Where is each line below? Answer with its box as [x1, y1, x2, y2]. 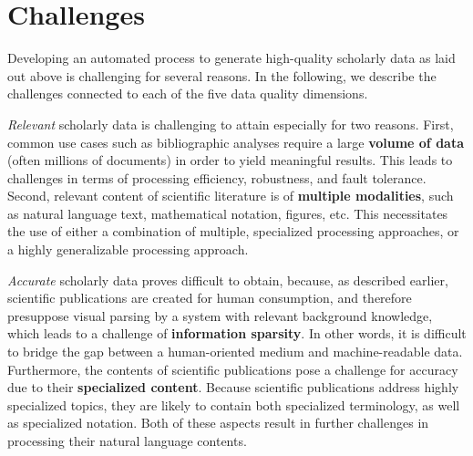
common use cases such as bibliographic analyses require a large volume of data [7, 132, 465, 151]
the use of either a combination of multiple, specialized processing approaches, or [7, 222, 459, 241]
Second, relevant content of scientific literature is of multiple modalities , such [7, 186, 454, 205]
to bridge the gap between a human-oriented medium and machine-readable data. [7, 342, 463, 361]
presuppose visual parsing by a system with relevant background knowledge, [7, 306, 433, 325]
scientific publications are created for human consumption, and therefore [7, 288, 412, 307]
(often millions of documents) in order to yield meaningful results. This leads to [7, 150, 453, 170]
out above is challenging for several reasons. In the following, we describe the [7, 66, 437, 85]
